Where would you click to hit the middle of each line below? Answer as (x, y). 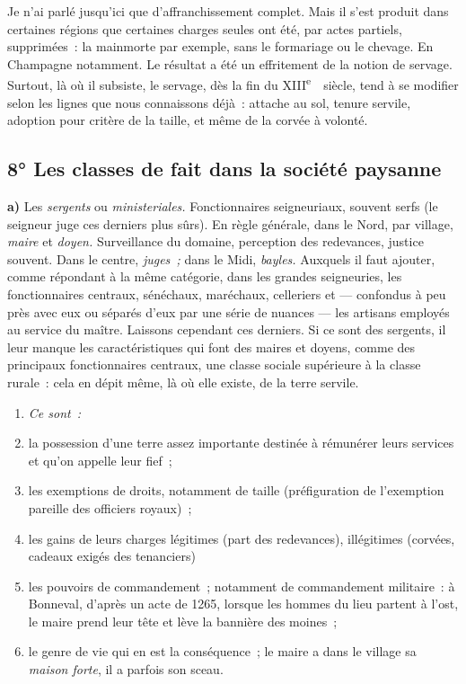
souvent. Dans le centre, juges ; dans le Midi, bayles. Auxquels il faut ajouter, (221, 258)
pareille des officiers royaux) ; (110, 507)
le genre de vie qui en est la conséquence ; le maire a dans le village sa (222, 651)
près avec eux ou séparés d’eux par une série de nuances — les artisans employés (229, 311)
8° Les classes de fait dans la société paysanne (224, 169)
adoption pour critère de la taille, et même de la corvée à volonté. (188, 120)
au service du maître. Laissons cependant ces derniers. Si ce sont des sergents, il (227, 329)
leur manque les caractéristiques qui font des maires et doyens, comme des (211, 346)
